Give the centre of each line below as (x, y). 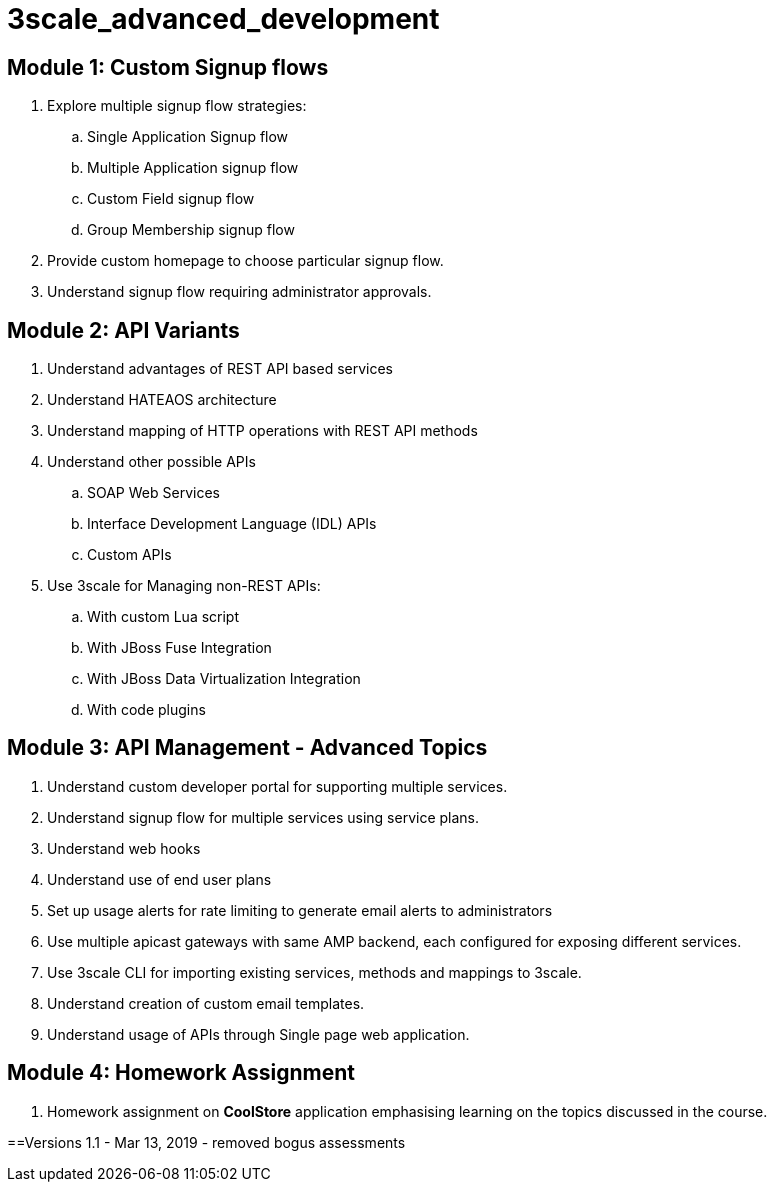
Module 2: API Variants (123, 330)
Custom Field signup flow (171, 199)
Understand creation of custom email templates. (206, 1003)
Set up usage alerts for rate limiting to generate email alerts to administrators (300, 910)
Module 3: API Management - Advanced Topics (247, 748)
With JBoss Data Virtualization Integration (224, 679)
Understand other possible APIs (151, 462)
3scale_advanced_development (223, 19)
